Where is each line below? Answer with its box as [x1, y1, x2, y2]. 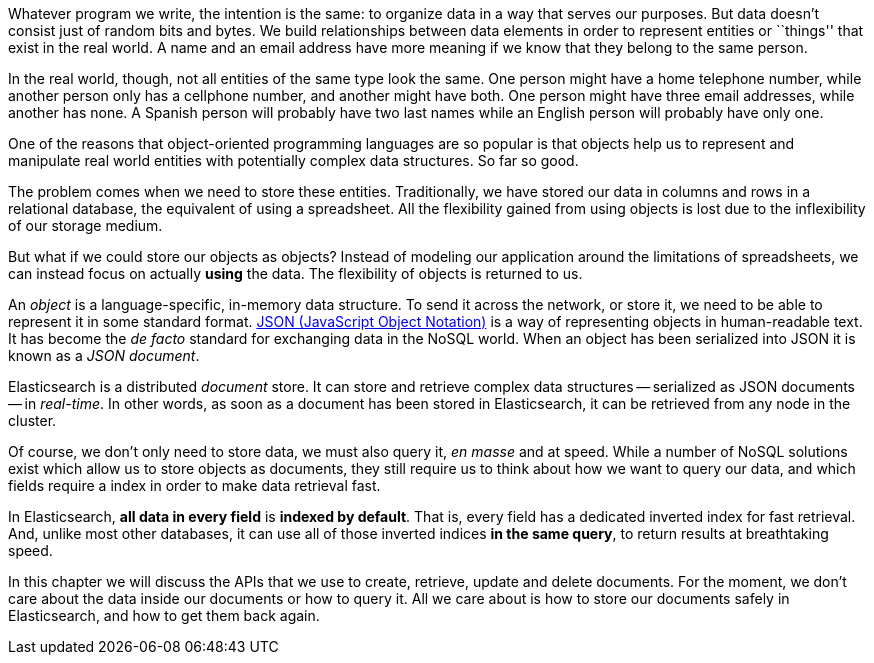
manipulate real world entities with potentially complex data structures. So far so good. [8, 152, 579, 169]
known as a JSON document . [8, 347, 200, 364]
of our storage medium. [8, 217, 163, 234]
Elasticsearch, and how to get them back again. [8, 607, 320, 624]
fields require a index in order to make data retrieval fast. [8, 477, 381, 494]
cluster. [8, 412, 57, 429]
